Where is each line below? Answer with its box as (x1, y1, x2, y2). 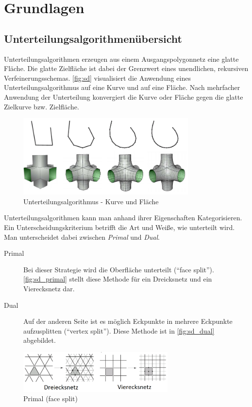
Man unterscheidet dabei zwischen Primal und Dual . (4, 231, 160, 242)
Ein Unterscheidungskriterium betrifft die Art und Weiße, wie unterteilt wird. (4, 222, 235, 232)
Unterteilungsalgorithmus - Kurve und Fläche (23, 196, 159, 206)
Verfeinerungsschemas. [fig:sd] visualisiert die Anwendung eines (4, 72, 191, 83)
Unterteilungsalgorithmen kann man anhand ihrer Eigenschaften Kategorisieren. (4, 212, 242, 223)
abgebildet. (23, 335, 56, 345)
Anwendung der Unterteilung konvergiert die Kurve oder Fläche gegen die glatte (4, 91, 243, 102)
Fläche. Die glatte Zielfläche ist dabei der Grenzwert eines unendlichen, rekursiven (4, 63, 249, 73)
